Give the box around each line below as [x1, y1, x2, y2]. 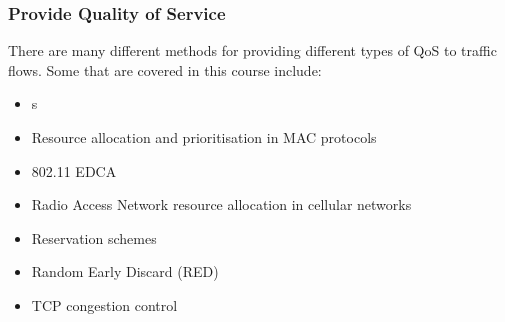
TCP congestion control [31, 294, 178, 315]
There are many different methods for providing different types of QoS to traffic [8, 40, 497, 61]
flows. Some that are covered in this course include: [8, 59, 322, 80]
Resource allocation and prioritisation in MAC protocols [31, 127, 377, 147]
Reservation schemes [31, 227, 157, 248]
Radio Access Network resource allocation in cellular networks [31, 194, 412, 215]
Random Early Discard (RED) [31, 261, 219, 282]
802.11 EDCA [31, 160, 117, 181]
